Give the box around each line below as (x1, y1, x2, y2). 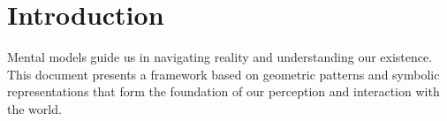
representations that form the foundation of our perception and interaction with (7, 82, 440, 101)
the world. (7, 99, 62, 117)
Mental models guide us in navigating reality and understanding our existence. (7, 48, 433, 66)
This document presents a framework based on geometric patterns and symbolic (7, 64, 440, 83)
